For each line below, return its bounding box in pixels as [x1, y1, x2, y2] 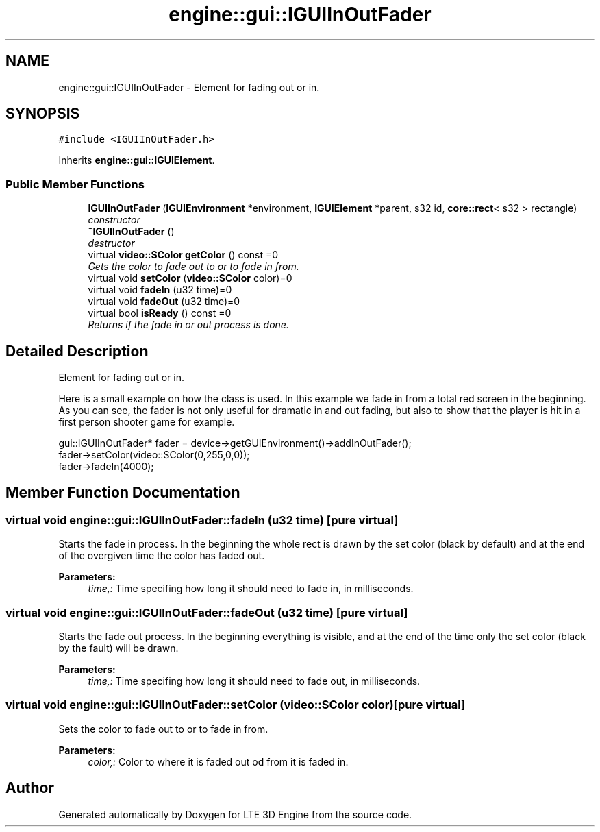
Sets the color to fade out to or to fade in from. [58, 722, 268, 735]
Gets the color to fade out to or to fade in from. [88, 260, 299, 273]
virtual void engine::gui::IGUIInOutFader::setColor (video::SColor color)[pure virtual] [5, 698, 466, 712]
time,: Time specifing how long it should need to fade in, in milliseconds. [88, 583, 414, 595]
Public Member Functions [5, 177, 145, 191]
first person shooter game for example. [58, 416, 235, 428]
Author [5, 779, 54, 797]
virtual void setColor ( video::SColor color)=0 [88, 272, 292, 284]
